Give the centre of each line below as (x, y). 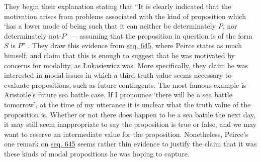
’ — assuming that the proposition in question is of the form (159, 35)
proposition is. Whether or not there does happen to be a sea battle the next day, (130, 114)
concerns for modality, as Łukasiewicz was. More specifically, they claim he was (126, 65)
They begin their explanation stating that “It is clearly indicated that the (118, 6)
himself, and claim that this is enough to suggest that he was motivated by (119, 55)
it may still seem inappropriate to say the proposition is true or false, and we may (130, 124)
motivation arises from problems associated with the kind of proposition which (125, 16)
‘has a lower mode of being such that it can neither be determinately (110, 26)
